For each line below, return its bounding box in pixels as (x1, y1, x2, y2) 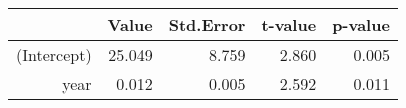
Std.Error (168, 13, 246, 36)
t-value (261, 13, 317, 36)
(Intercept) (16, 43, 92, 66)
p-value (332, 13, 390, 36)
